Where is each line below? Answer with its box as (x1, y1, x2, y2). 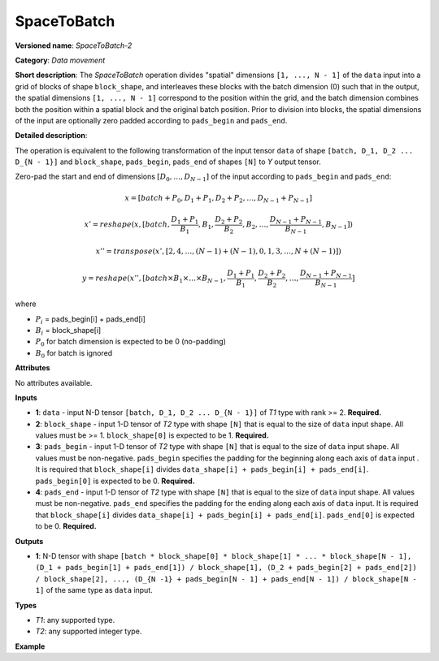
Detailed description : (15, 131, 88, 140)
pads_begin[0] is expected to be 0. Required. (35, 476, 195, 486)
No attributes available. (15, 378, 93, 387)
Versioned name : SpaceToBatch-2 (15, 41, 133, 50)
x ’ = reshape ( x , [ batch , (84, 220, 170, 229)
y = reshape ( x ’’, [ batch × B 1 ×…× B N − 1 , (81, 274, 227, 284)
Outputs (15, 536, 44, 546)
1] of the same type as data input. (35, 585, 154, 595)
